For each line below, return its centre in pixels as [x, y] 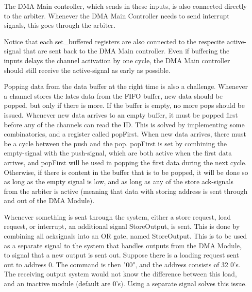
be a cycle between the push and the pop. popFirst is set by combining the [116, 143]
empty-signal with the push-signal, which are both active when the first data [118, 153]
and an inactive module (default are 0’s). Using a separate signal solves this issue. [126, 283]
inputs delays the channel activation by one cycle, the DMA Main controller [117, 60]
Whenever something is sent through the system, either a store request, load [118, 216]
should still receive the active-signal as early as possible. [87, 70]
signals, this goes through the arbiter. [60, 25]
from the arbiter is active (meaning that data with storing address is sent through [126, 191]
